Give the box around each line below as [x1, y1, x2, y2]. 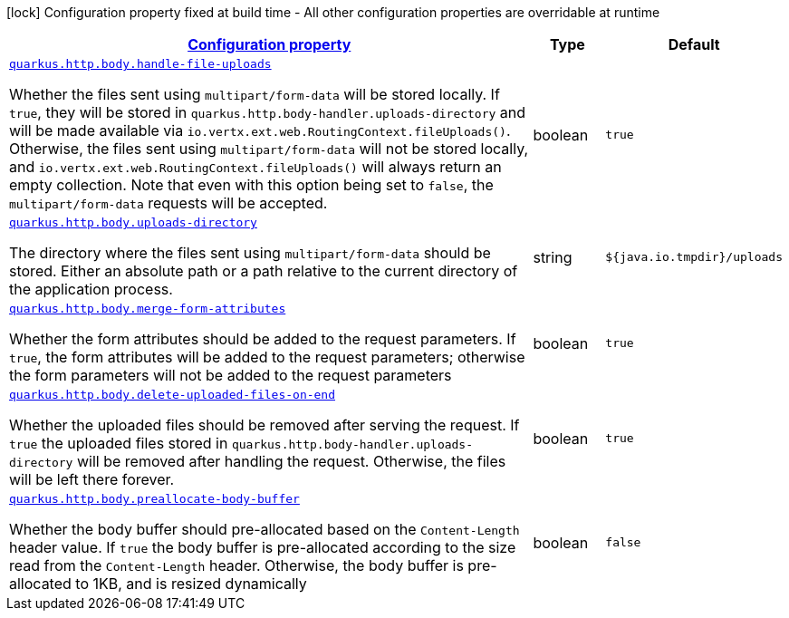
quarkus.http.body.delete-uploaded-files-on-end [9, 388, 336, 401]
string [533, 247, 573, 266]
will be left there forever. [9, 470, 175, 488]
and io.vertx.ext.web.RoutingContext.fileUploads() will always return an [9, 158, 502, 176]
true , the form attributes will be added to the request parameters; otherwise [9, 348, 525, 366]
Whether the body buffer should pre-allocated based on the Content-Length [9, 520, 520, 538]
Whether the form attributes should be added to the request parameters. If [9, 330, 516, 348]
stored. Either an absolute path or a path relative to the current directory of [9, 262, 518, 280]
